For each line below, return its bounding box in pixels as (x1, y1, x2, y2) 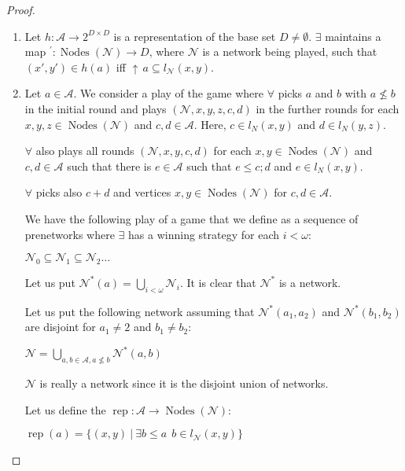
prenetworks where (24, 226, 115, 242)
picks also (35, 184, 83, 201)
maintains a (325, 28, 381, 44)
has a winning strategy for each (128, 226, 280, 242)
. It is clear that (179, 274, 256, 290)
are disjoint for (24, 318, 96, 335)
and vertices (113, 184, 171, 201)
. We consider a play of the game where (73, 85, 264, 101)
